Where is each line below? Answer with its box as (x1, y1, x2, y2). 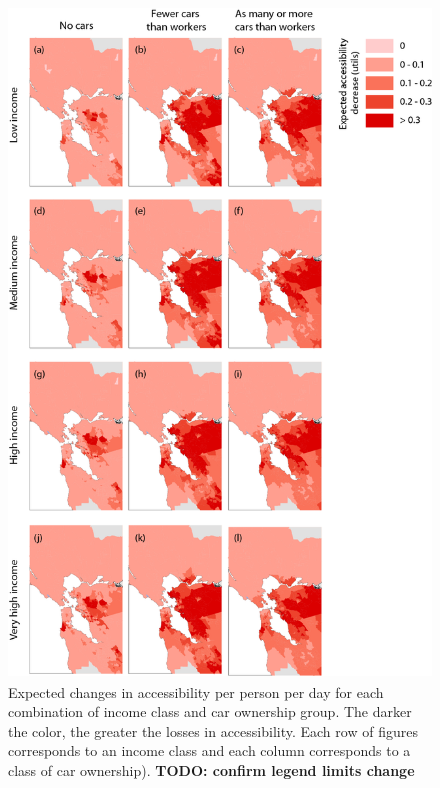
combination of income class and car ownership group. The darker (8, 701, 412, 722)
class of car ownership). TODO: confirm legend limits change (8, 759, 415, 780)
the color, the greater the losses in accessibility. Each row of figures (8, 720, 418, 741)
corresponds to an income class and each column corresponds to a (8, 740, 411, 761)
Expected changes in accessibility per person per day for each (8, 681, 384, 702)
